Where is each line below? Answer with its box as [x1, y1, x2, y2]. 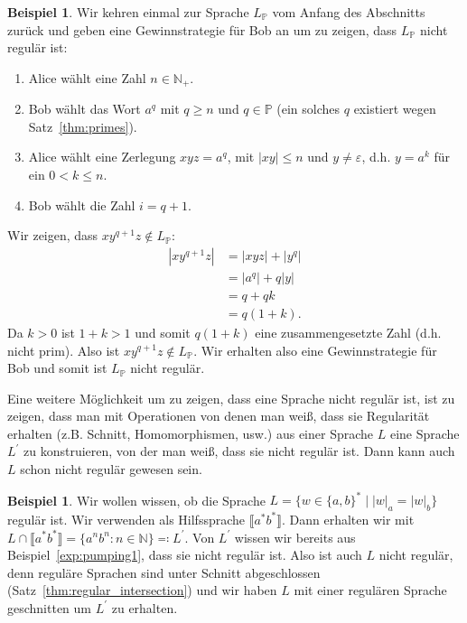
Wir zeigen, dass [7, 226, 98, 245]
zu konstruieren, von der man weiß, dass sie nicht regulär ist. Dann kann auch [23, 442, 455, 460]
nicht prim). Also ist [7, 340, 120, 359]
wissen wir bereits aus [234, 527, 356, 546]
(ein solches [276, 99, 341, 118]
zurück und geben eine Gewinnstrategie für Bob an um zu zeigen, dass [7, 20, 397, 39]
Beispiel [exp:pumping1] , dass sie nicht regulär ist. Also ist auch [7, 545, 362, 564]
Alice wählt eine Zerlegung [28, 147, 176, 166]
